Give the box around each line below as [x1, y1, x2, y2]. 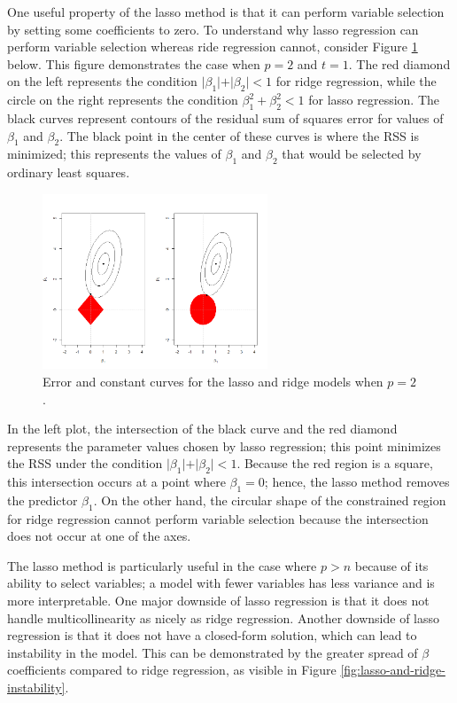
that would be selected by [282, 145, 422, 163]
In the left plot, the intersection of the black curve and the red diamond [7, 419, 398, 438]
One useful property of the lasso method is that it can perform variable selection [7, 3, 445, 20]
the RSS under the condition [7, 454, 163, 473]
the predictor [7, 490, 78, 509]
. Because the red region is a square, [236, 454, 433, 473]
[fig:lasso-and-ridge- [340, 660, 445, 679]
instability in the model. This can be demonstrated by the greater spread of [7, 643, 418, 661]
